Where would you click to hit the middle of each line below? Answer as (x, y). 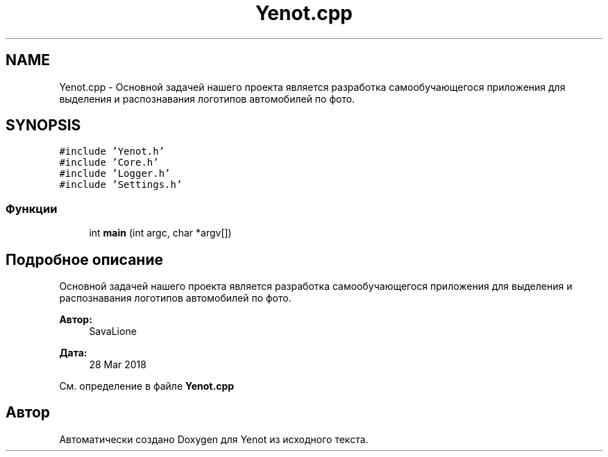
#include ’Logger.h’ (115, 174)
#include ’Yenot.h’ (112, 152)
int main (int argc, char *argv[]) (160, 233)
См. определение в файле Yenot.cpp (147, 386)
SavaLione (113, 331)
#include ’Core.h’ (109, 163)
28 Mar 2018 (118, 365)
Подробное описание (84, 259)
